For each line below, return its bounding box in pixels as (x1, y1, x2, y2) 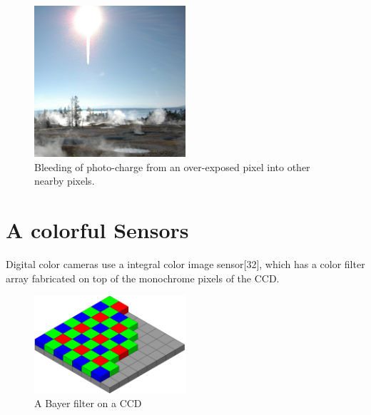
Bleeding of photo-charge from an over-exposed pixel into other (34, 159, 310, 174)
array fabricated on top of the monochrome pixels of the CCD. (6, 270, 280, 285)
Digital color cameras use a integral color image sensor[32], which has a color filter (6, 256, 365, 271)
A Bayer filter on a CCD (34, 396, 142, 411)
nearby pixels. (34, 173, 95, 188)
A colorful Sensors (6, 215, 189, 244)
